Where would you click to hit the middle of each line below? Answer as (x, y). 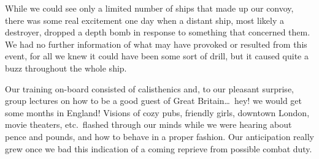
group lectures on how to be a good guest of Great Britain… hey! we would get (154, 101)
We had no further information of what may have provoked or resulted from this (156, 44)
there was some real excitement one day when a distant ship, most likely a (144, 20)
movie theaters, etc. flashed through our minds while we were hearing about (148, 124)
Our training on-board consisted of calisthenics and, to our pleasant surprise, (149, 88)
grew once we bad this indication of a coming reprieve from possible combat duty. (159, 148)
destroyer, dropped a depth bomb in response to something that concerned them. (158, 32)
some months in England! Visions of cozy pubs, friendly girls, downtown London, (157, 112)
